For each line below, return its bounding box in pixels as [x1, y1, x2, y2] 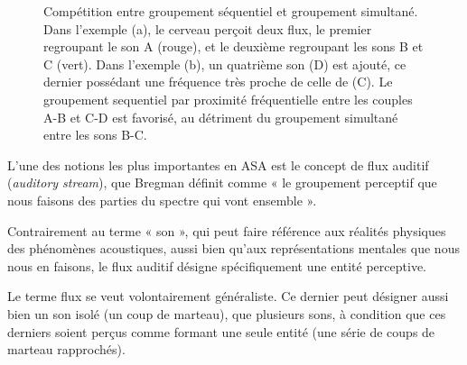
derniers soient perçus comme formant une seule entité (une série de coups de [7, 322, 435, 341]
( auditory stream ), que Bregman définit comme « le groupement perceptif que [7, 173, 437, 192]
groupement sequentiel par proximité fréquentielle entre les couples [43, 89, 413, 108]
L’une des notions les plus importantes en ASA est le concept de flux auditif [7, 155, 429, 174]
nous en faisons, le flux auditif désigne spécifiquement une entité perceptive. [7, 256, 426, 275]
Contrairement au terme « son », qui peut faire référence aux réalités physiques [7, 221, 446, 240]
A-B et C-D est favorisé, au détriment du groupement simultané [43, 107, 398, 126]
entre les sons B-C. [43, 125, 147, 144]
